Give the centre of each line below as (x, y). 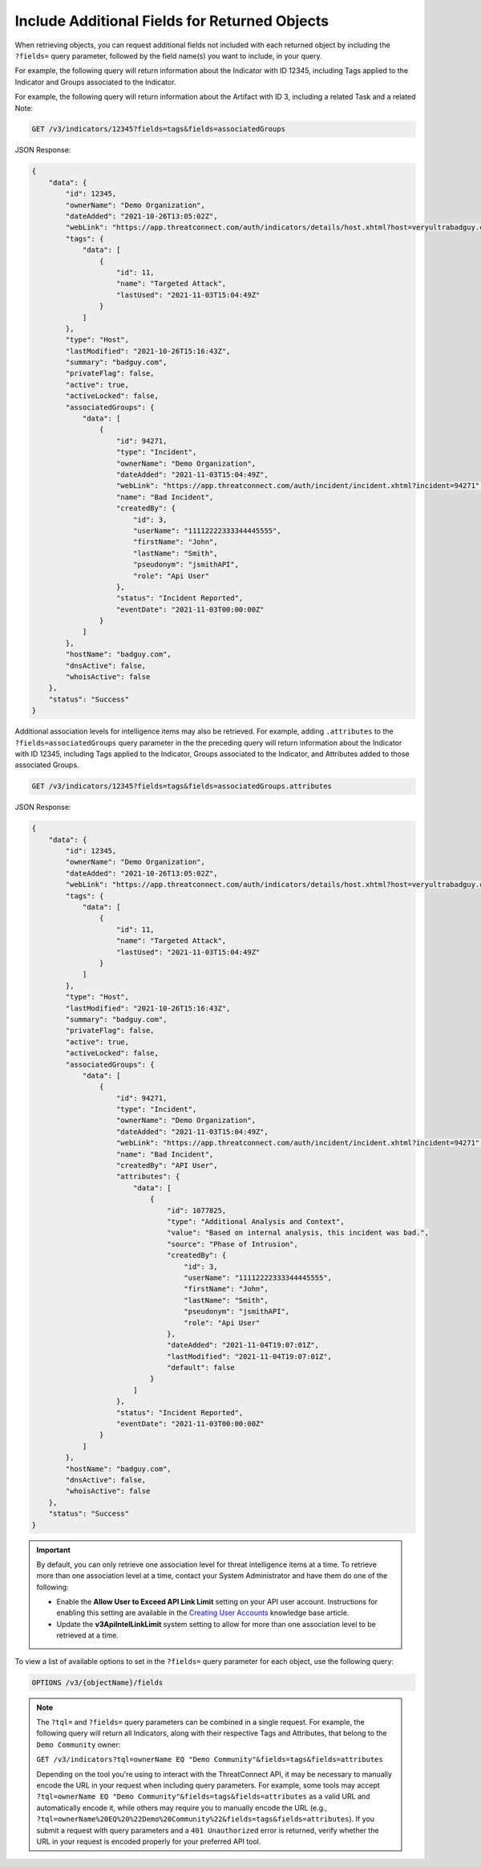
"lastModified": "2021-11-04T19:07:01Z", (250, 1356)
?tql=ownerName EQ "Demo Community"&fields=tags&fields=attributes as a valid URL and (203, 1796)
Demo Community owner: (79, 1744)
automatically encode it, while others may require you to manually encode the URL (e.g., (182, 1808)
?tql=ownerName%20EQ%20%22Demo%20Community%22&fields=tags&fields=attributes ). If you (205, 1819)
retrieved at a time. (88, 1635)
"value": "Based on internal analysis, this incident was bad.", (298, 1233)
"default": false (201, 1368)
